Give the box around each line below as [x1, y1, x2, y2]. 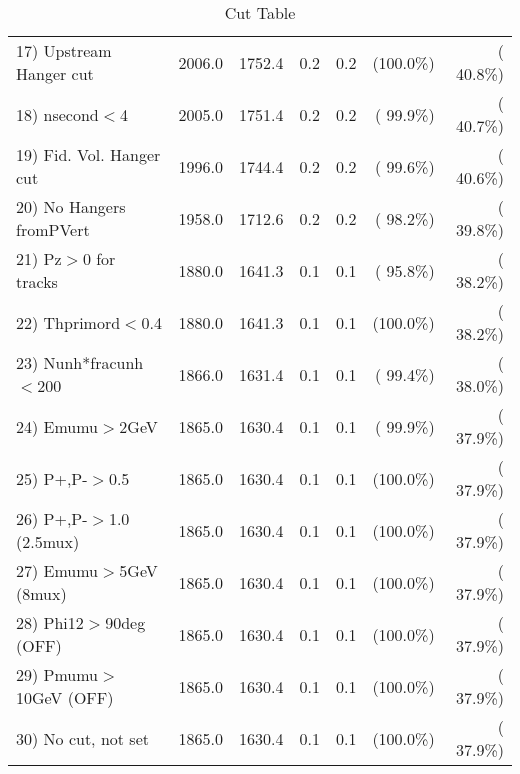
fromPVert [16, 218, 90, 241]
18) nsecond [16, 102, 99, 126]
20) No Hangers [16, 195, 126, 218]
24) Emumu [16, 414, 99, 438]
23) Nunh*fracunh [16, 351, 144, 374]
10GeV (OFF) [16, 686, 114, 709]
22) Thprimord [16, 310, 121, 334]
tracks [16, 270, 58, 293]
